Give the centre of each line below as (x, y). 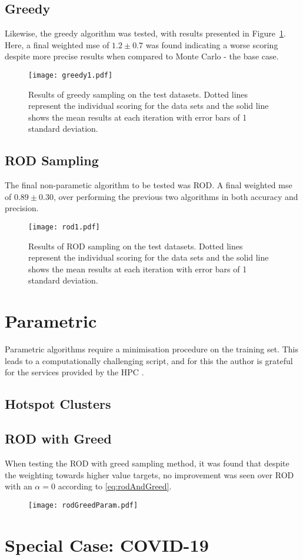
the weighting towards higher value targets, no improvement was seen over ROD (149, 474)
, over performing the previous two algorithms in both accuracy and (176, 196)
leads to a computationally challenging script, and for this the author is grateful (149, 360)
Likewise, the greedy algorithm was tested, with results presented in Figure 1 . (145, 33)
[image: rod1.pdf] (64, 227)
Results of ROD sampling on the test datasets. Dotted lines (136, 246)
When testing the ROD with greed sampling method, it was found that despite (147, 463)
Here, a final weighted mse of (57, 44)
